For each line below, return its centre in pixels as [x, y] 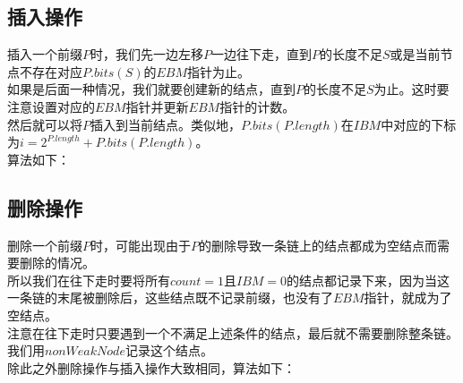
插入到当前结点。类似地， [166, 124]
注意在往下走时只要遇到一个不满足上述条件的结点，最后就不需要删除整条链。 [233, 332]
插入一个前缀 [45, 54]
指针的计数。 [257, 106]
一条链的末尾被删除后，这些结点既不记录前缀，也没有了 [170, 298]
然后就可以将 [45, 124]
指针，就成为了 [408, 298]
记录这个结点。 [169, 350]
